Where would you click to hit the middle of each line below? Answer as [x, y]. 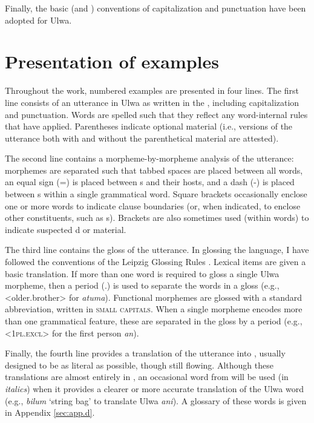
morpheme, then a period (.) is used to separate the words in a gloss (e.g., [142, 285]
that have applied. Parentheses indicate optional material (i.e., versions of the [149, 126]
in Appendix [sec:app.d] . [50, 412]
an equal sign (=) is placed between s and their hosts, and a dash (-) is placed [150, 182]
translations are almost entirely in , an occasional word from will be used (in [147, 377]
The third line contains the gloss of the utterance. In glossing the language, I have [157, 250]
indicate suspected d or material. [66, 229]
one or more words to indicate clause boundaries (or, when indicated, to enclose [153, 205]
